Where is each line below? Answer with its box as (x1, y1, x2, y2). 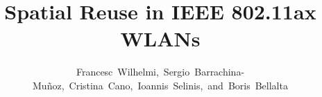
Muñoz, (33, 78, 65, 92)
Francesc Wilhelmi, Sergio (76, 64, 190, 79)
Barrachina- (194, 64, 245, 79)
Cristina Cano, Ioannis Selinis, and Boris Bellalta (69, 78, 288, 92)
